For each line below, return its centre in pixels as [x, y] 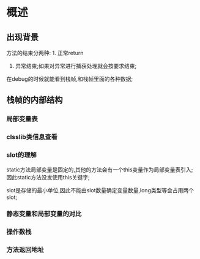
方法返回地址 [25, 250]
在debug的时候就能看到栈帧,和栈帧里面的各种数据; [70, 79]
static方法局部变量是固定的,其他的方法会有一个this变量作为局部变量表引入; [100, 170]
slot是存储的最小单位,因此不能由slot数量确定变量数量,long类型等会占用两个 [100, 190]
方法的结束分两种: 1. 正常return [45, 53]
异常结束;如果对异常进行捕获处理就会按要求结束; [76, 66]
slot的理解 [21, 155]
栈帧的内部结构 [35, 100]
